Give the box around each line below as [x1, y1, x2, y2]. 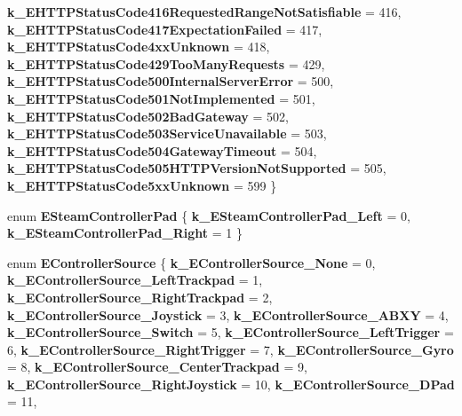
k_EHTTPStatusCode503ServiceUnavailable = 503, [7, 124, 327, 143]
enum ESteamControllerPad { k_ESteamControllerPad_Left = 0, [7, 206, 410, 224]
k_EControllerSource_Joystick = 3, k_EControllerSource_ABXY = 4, [7, 305, 449, 324]
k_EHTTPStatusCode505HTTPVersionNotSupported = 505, [7, 159, 386, 177]
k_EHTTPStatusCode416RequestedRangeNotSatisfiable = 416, [7, 3, 402, 20]
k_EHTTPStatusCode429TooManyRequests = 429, [7, 54, 325, 73]
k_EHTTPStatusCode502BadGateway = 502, [7, 106, 289, 125]
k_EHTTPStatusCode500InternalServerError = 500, [7, 72, 334, 90]
